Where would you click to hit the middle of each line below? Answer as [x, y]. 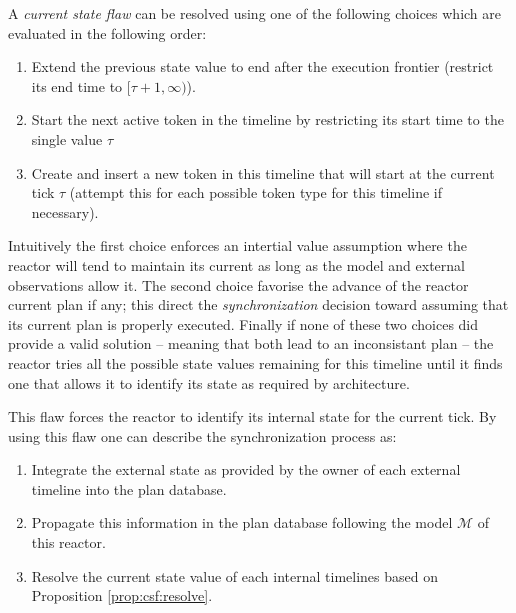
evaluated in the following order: [107, 32]
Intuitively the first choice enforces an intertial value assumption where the [237, 245]
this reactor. [68, 542]
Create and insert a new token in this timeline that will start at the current [263, 172]
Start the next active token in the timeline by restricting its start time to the [267, 119]
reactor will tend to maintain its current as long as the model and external [236, 264]
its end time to [77, 85]
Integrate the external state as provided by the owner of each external [246, 469]
